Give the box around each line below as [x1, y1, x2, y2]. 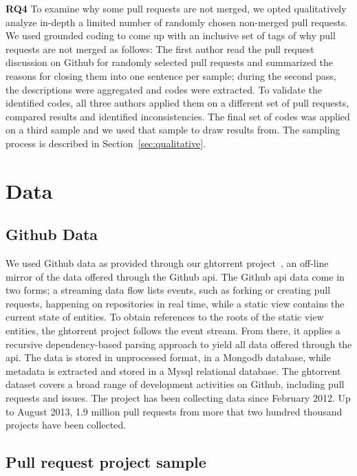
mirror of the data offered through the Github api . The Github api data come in [6, 269, 345, 283]
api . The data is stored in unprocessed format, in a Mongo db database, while [6, 350, 331, 365]
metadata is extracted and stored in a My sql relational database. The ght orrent [6, 363, 341, 378]
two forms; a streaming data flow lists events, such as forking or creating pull [6, 283, 331, 297]
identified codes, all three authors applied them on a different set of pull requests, [6, 96, 349, 110]
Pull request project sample [6, 451, 206, 473]
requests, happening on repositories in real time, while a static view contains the [6, 296, 345, 310]
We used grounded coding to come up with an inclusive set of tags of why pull [6, 28, 336, 43]
